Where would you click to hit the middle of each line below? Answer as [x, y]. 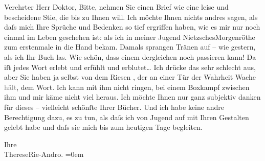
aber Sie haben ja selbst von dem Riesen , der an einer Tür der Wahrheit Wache [130, 77]
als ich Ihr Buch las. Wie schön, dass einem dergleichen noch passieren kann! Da [130, 56]
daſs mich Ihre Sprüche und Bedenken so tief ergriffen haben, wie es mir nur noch [132, 27]
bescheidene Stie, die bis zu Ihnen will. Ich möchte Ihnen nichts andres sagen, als [131, 17]
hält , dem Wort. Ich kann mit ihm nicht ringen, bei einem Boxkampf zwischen [127, 87]
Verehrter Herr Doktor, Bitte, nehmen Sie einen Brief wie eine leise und [116, 7]
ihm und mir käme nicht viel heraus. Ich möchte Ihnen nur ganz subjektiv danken [132, 97]
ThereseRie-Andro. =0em [44, 154]
